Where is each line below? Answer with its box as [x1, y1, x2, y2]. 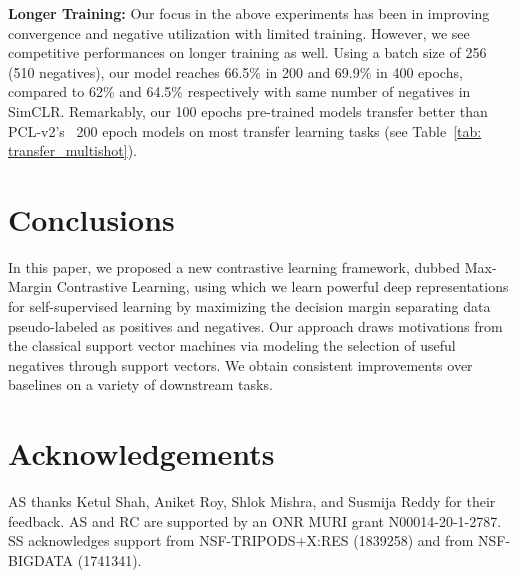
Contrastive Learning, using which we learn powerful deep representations [56, 276, 509, 297]
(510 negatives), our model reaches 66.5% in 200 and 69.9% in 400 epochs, [8, 61, 463, 82]
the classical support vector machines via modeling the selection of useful [8, 335, 456, 356]
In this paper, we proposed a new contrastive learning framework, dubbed [8, 256, 460, 277]
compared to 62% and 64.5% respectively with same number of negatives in [8, 81, 471, 102]
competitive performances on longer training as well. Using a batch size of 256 [8, 42, 487, 63]
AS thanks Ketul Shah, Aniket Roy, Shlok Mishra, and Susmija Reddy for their [8, 491, 496, 512]
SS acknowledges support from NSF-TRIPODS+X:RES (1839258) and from [8, 530, 474, 551]
